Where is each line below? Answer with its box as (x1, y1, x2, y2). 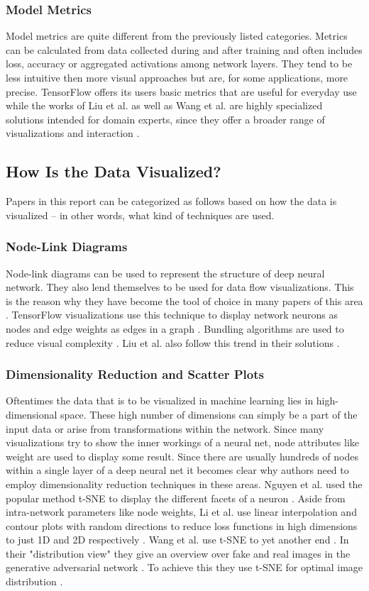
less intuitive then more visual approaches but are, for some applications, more (6, 70, 348, 84)
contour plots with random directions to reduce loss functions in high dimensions (6, 518, 358, 533)
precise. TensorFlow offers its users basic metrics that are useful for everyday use (6, 84, 357, 99)
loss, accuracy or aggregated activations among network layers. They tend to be (6, 56, 353, 71)
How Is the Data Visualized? (6, 160, 221, 182)
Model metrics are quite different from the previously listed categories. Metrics (6, 28, 348, 43)
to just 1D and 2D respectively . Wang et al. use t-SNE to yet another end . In (6, 532, 349, 547)
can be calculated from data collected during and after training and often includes (6, 42, 363, 57)
